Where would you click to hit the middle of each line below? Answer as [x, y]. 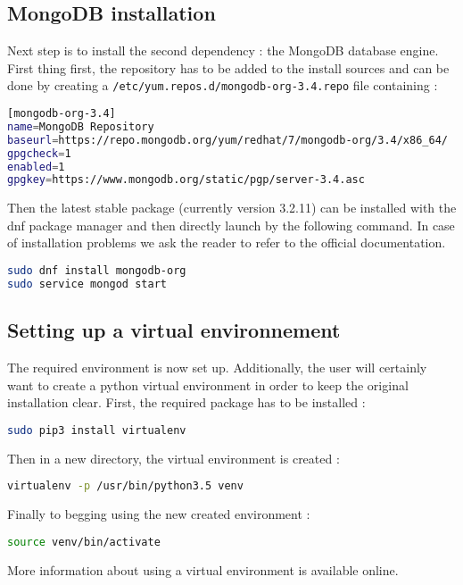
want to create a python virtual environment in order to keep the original [208, 384]
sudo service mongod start [87, 284]
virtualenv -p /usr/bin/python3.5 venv [125, 486]
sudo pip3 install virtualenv [97, 430]
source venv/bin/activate [84, 542]
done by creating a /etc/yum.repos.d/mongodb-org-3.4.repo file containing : [223, 85]
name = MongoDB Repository [81, 126]
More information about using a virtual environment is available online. [203, 569]
